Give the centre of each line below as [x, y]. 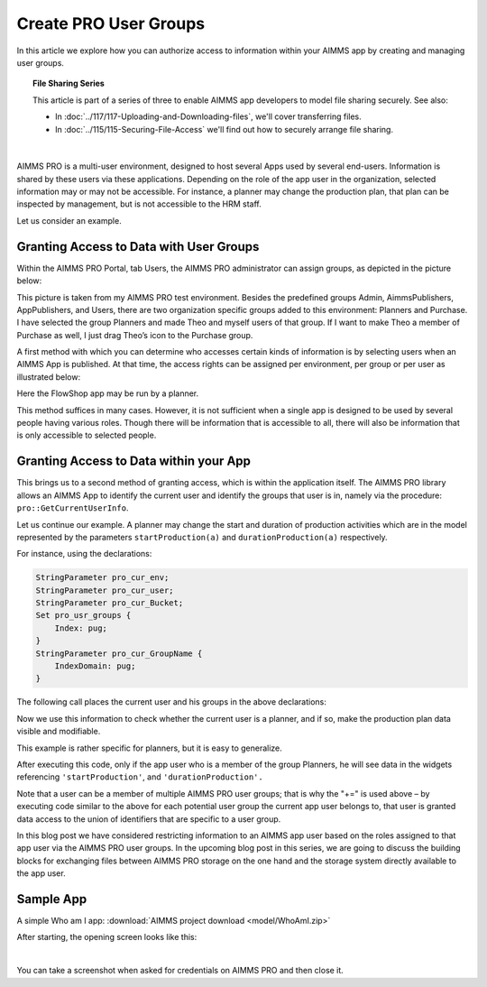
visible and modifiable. [59, 732]
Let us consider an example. [69, 220]
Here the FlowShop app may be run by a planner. [108, 393]
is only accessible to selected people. [87, 435]
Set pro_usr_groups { [83, 615]
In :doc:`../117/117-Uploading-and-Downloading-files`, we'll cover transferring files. [209, 116]
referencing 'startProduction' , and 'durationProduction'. [140, 777]
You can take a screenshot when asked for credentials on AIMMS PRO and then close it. [180, 971]
